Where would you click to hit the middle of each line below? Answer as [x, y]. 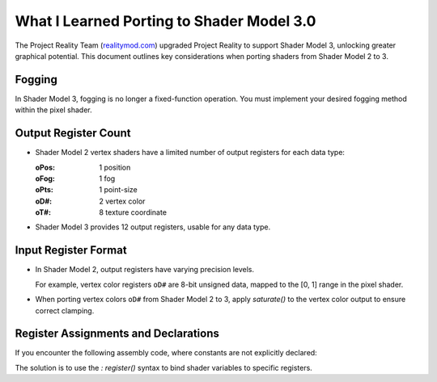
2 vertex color [122, 201]
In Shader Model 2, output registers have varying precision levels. [145, 270]
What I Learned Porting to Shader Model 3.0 [165, 21]
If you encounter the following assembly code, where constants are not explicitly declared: [166, 353]
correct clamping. [65, 310]
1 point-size [118, 190]
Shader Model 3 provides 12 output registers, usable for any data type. [153, 227]
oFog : [45, 178]
